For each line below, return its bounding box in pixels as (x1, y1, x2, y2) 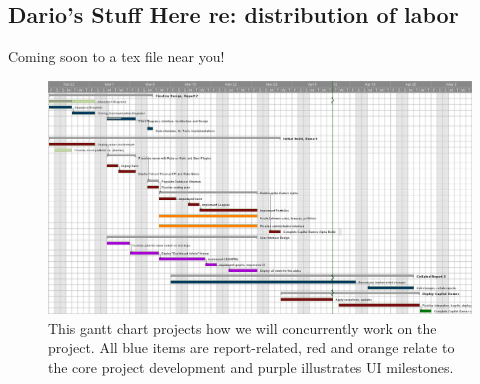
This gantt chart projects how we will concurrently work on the (48, 317, 437, 338)
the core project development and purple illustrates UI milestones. (48, 356, 454, 377)
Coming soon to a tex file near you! (8, 46, 225, 67)
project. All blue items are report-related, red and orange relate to (48, 337, 455, 358)
